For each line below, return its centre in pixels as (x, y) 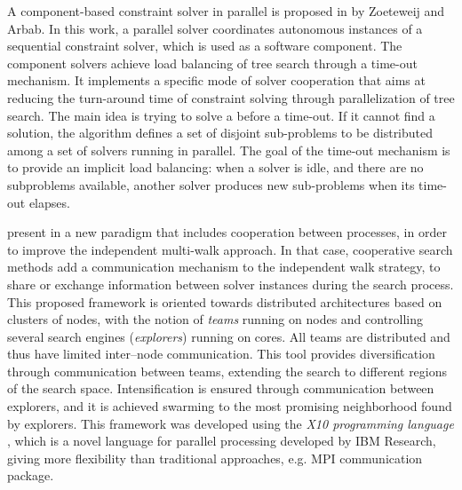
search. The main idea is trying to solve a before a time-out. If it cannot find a (221, 115)
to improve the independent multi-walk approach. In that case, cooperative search (230, 249)
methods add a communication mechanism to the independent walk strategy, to (224, 267)
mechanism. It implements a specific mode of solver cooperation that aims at (216, 80)
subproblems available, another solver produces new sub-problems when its (211, 184)
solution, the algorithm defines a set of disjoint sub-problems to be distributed (220, 133)
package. (31, 475)
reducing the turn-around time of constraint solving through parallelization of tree (231, 97)
